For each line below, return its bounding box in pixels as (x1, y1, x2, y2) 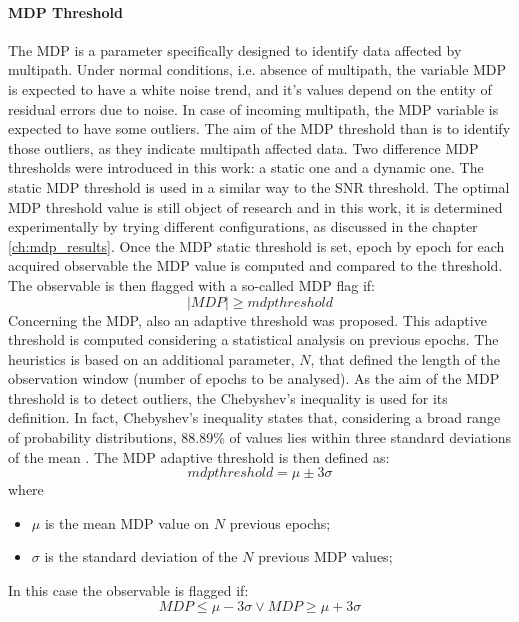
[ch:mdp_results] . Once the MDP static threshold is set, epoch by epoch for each (8, 235, 505, 256)
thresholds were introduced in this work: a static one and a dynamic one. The (8, 157, 484, 178)
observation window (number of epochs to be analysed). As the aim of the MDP (8, 368, 500, 389)
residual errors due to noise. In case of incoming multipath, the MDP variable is (8, 98, 499, 119)
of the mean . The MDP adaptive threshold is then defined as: (8, 446, 390, 467)
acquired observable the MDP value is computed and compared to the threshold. (8, 255, 503, 276)
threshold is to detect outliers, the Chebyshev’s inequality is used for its (8, 387, 448, 408)
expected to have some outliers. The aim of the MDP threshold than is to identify (8, 118, 511, 139)
